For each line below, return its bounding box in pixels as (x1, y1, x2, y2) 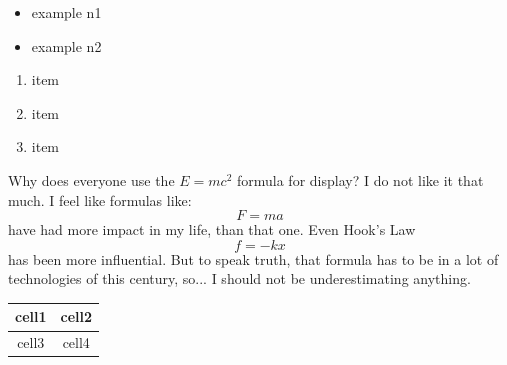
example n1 (31, 2, 102, 22)
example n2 (31, 35, 102, 56)
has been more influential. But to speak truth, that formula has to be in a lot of (8, 248, 499, 269)
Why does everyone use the (8, 169, 175, 190)
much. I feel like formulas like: (8, 189, 192, 210)
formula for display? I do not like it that (236, 169, 484, 190)
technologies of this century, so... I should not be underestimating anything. (8, 268, 471, 289)
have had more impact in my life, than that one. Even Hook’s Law (8, 219, 416, 240)
